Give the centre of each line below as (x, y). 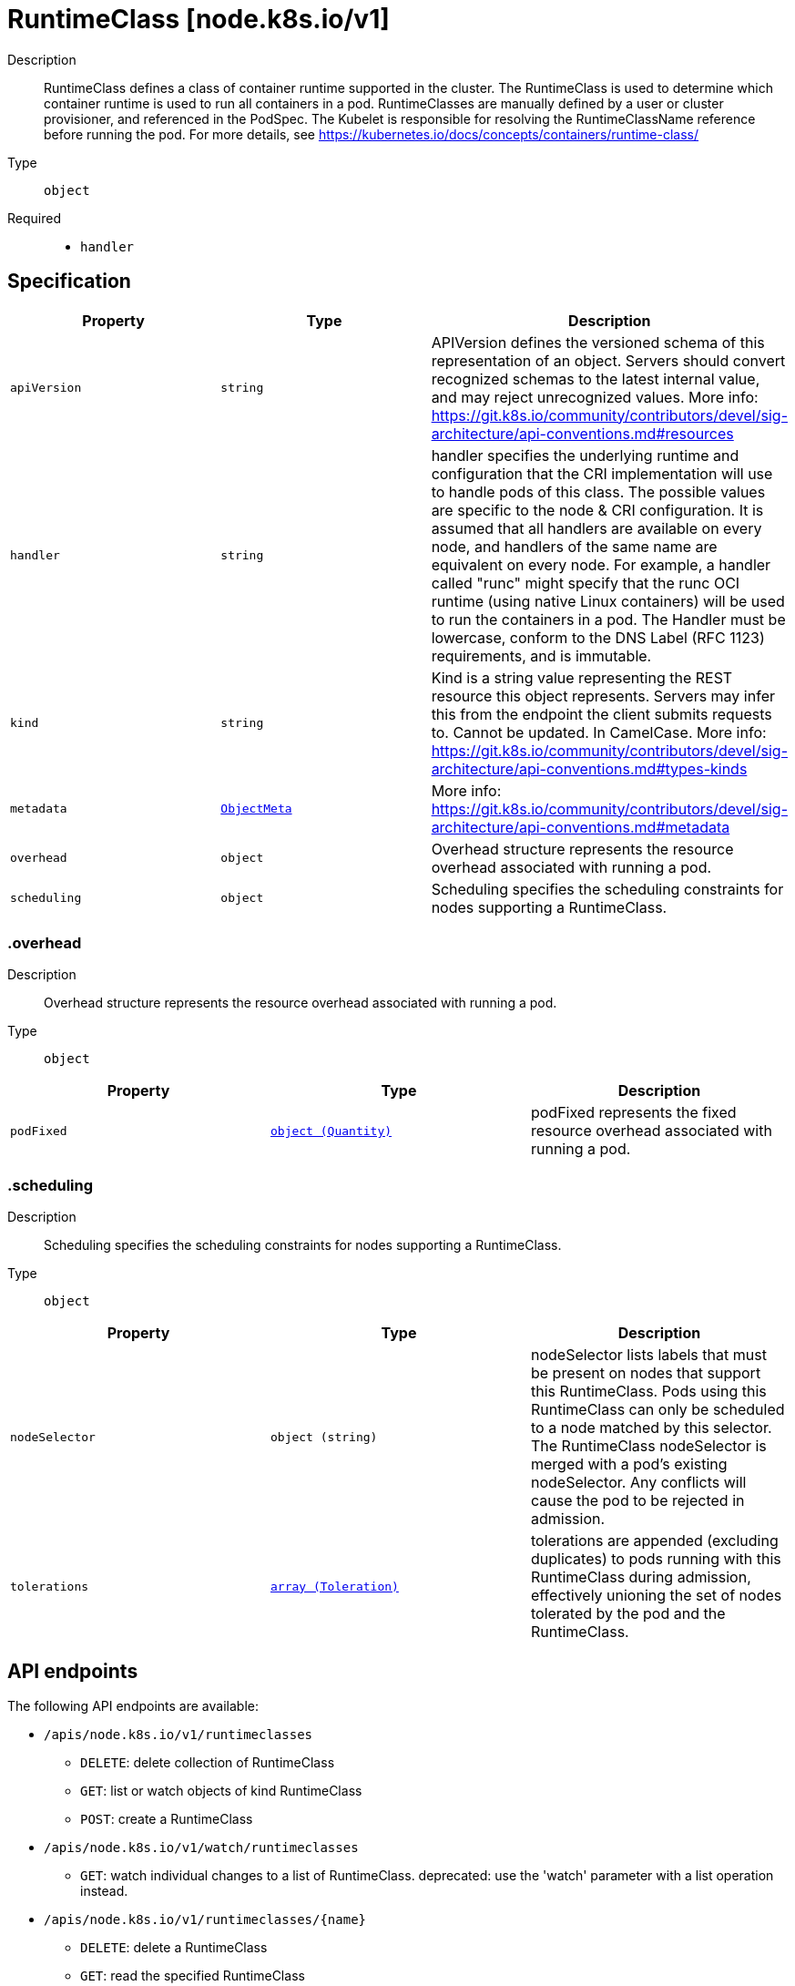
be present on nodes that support (646, 1373)
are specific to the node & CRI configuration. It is (597, 510)
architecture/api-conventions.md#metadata (581, 827)
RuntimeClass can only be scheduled (657, 1410)
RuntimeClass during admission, (641, 1577)
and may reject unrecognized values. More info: (595, 397)
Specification (69, 282)
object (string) (324, 1437)
